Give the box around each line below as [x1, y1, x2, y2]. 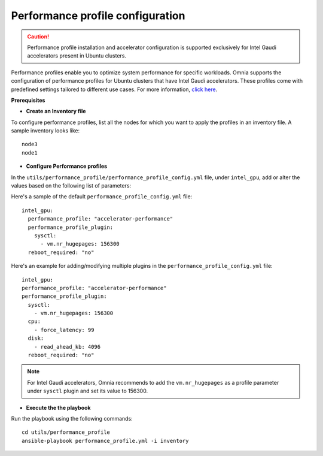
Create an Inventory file [26, 108, 86, 115]
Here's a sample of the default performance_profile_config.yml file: [11, 193, 193, 200]
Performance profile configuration [11, 9, 185, 22]
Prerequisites [11, 96, 45, 104]
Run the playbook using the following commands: [11, 415, 133, 422]
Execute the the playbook [26, 404, 91, 411]
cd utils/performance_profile [22, 429, 111, 436]
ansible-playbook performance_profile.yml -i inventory [22, 437, 189, 444]
